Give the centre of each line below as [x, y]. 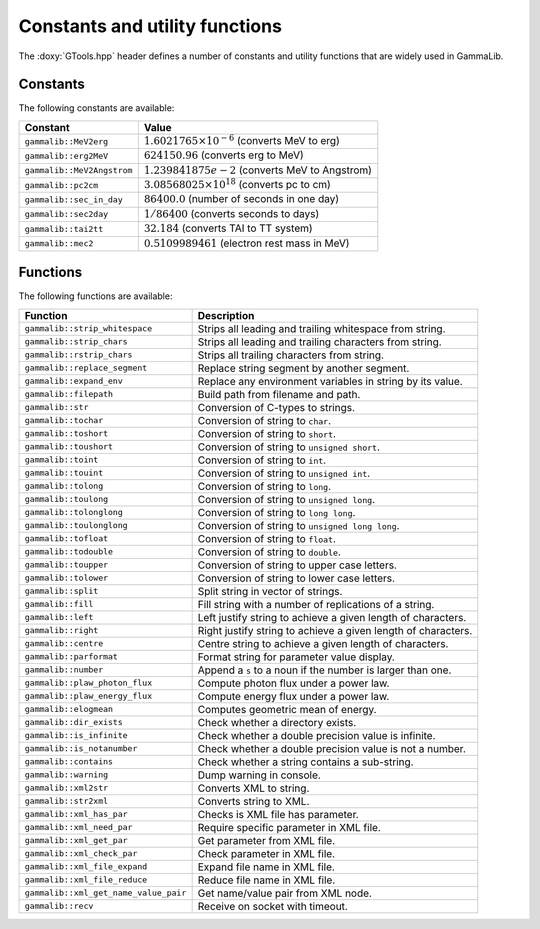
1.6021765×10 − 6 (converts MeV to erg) [241, 139]
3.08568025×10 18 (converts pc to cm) [237, 184]
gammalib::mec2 [59, 243]
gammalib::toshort [66, 433]
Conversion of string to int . [262, 460]
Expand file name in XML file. [266, 867]
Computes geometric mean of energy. [287, 709]
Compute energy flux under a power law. [293, 696]
